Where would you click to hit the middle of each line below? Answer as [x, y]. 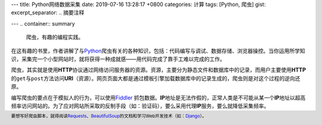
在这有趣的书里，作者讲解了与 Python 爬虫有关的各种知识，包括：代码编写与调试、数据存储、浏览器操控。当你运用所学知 [158, 51]
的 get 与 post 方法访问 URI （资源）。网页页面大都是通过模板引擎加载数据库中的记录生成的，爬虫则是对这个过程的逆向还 [156, 78]
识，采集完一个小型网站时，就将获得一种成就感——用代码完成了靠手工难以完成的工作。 [118, 59]
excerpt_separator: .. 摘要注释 [48, 12]
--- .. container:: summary [43, 23]
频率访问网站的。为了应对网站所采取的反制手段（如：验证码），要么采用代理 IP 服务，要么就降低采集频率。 [140, 106]
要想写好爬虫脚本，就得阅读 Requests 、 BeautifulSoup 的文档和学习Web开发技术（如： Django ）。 [109, 116]
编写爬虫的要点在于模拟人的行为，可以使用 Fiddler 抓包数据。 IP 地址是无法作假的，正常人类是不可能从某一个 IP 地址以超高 [158, 98]
